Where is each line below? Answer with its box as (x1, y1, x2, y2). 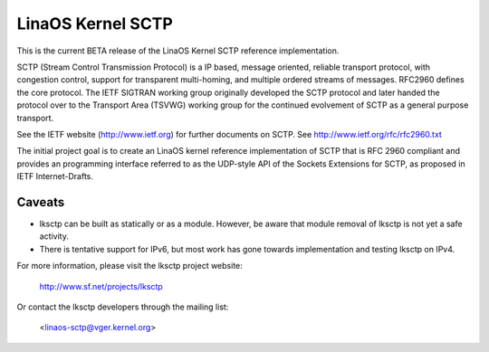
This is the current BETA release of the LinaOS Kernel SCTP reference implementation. (16, 45, 340, 56)
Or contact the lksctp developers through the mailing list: (16, 301, 229, 312)
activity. (39, 231, 70, 242)
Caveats (16, 195, 65, 210)
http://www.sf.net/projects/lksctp (39, 281, 163, 291)
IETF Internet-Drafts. (16, 171, 94, 182)
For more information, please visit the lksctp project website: (16, 261, 244, 271)
